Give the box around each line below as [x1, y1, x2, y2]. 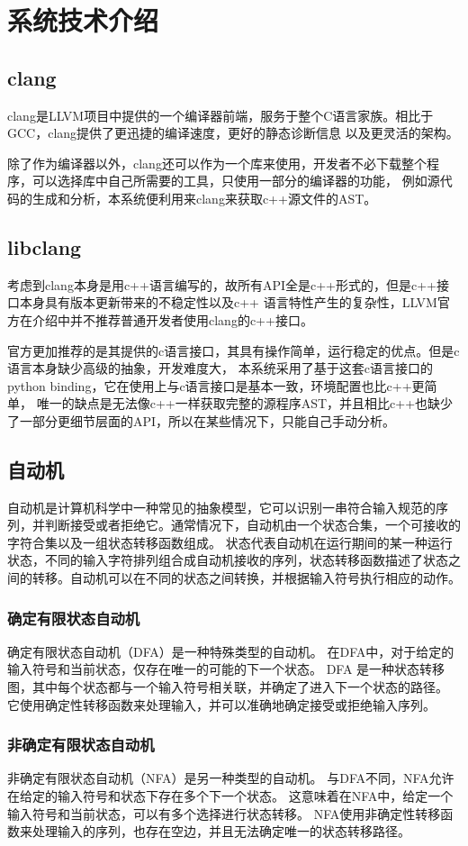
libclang [7, 232, 82, 260]
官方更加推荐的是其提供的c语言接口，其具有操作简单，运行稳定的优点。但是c [7, 341, 460, 359]
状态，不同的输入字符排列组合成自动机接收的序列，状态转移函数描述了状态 [7, 550, 448, 569]
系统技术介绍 [7, 2, 159, 39]
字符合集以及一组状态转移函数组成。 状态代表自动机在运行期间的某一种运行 [7, 532, 453, 551]
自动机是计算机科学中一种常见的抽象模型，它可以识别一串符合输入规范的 [7, 497, 436, 516]
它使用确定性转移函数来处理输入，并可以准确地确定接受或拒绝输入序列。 [7, 695, 436, 714]
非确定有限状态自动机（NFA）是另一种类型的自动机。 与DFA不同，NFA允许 [7, 769, 454, 787]
